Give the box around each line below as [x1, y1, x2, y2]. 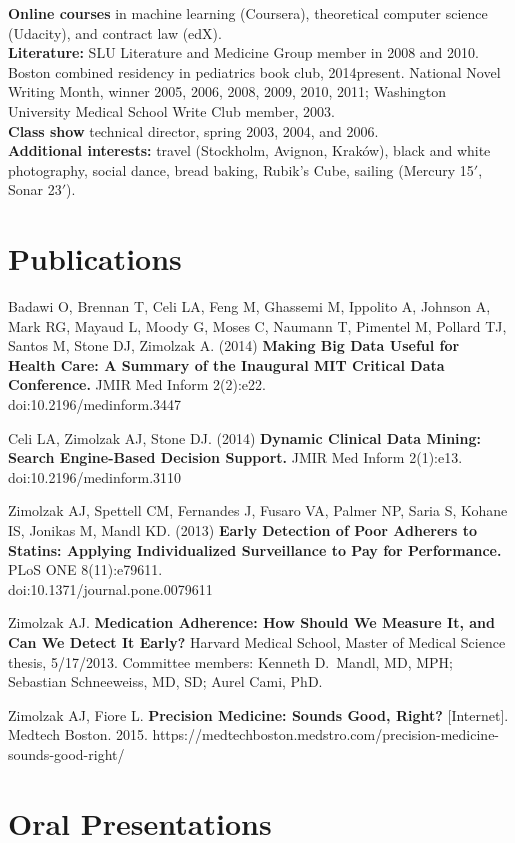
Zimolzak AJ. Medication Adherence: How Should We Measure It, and [8, 612, 495, 633]
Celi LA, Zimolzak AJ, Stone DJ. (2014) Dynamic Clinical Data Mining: [8, 427, 482, 448]
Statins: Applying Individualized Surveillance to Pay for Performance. [8, 539, 502, 560]
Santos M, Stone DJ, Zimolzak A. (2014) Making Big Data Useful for [8, 335, 460, 356]
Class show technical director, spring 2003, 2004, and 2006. [8, 120, 379, 141]
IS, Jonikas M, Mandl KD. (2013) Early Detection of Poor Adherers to [8, 520, 477, 540]
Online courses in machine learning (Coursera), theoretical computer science [8, 3, 488, 23]
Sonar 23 [8, 179, 62, 200]
